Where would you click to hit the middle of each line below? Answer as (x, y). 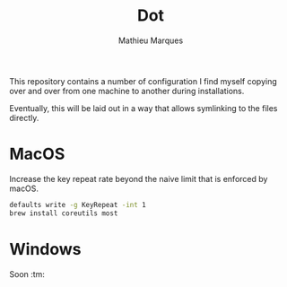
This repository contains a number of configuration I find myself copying (143, 81)
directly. (24, 117)
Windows (45, 249)
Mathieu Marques (151, 40)
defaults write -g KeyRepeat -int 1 (78, 204)
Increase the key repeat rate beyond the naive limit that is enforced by (139, 178)
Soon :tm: (27, 274)
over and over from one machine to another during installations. (127, 91)
